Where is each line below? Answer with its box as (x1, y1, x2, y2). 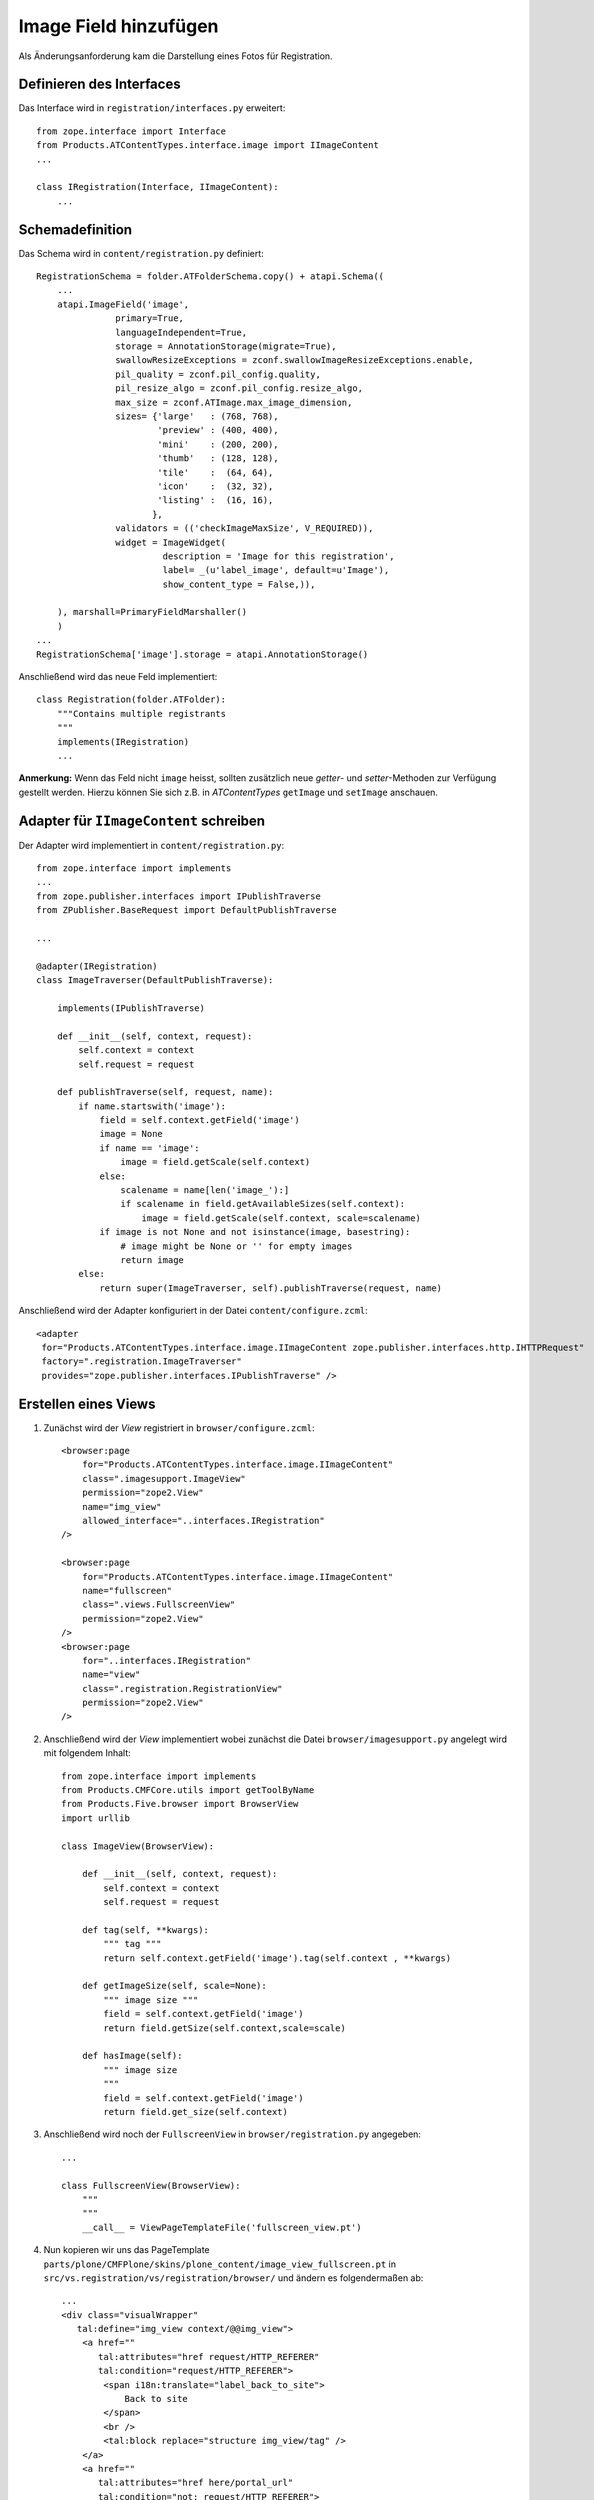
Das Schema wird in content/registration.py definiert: (18, 247, 264, 259)
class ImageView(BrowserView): (61, 1840, 215, 1852)
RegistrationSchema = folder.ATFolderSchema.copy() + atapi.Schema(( (36, 271, 385, 282)
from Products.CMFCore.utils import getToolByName (61, 1785, 315, 1796)
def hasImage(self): (81, 2050, 183, 2062)
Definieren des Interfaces (18, 76, 181, 93)
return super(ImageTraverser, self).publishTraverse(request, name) (99, 1282, 443, 1294)
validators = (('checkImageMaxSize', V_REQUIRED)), (115, 523, 374, 534)
